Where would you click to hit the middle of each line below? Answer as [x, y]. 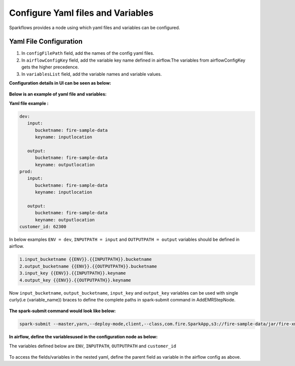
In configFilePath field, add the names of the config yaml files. [88, 53]
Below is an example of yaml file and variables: [58, 94]
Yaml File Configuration [46, 42]
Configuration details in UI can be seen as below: [60, 83]
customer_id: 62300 [43, 227]
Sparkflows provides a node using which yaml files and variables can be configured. [95, 28]
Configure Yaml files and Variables [81, 13]
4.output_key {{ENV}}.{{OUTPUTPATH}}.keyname [75, 280]
